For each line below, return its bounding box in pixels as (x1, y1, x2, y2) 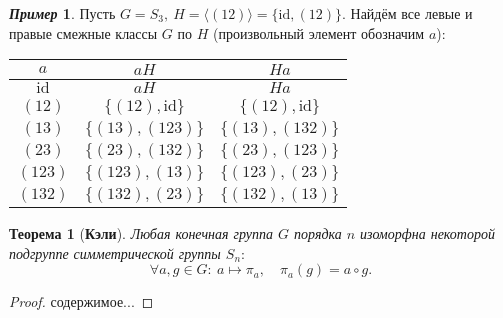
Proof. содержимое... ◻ (9, 291, 154, 312)
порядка (294, 223, 342, 244)
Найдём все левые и (350, 3, 473, 23)
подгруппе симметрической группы (9, 242, 221, 263)
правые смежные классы (9, 22, 158, 43)
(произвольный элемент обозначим (212, 22, 425, 43)
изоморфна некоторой (360, 223, 495, 244)
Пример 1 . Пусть (9, 3, 116, 23)
